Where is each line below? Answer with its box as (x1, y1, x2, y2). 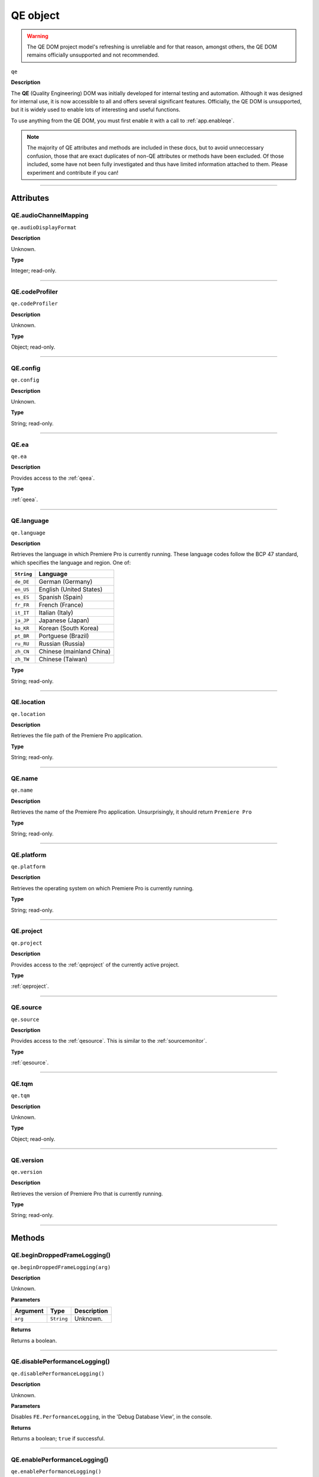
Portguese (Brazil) (38, 632, 89, 640)
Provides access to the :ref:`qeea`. (11, 474, 95, 482)
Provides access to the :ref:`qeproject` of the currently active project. (11, 961, 180, 968)
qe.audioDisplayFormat (11, 224, 77, 230)
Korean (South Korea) (38, 624, 99, 632)
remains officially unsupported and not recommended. (27, 51, 159, 58)
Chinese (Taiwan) (38, 655, 88, 663)
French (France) (38, 601, 84, 609)
